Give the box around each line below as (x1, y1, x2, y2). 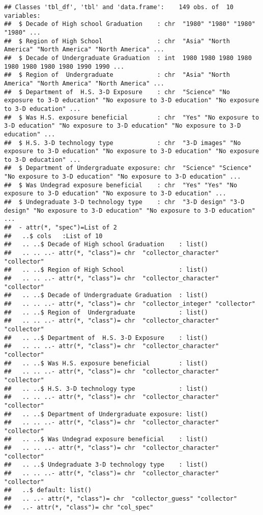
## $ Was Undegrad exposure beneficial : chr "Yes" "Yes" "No (4, 181, 238, 189)
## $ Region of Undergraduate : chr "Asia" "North (4, 71, 230, 79)
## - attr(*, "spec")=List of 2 (4, 224, 117, 232)
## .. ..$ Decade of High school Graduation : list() (4, 241, 208, 248)
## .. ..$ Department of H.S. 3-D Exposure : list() (4, 334, 208, 341)
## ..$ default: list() (4, 487, 92, 494)
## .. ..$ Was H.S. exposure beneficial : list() (4, 359, 208, 367)
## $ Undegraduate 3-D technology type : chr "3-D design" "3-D (4, 198, 245, 206)
